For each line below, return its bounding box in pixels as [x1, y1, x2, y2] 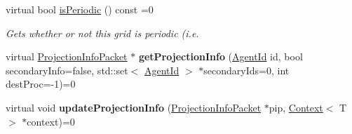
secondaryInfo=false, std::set [6, 62, 128, 77]
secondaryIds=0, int [203, 62, 290, 77]
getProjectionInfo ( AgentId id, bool [138, 49, 303, 64]
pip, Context [269, 100, 323, 114]
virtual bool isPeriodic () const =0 [6, 2, 154, 16]
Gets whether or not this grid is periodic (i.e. [6, 25, 199, 40]
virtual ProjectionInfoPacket [6, 49, 128, 64]
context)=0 [27, 114, 75, 128]
